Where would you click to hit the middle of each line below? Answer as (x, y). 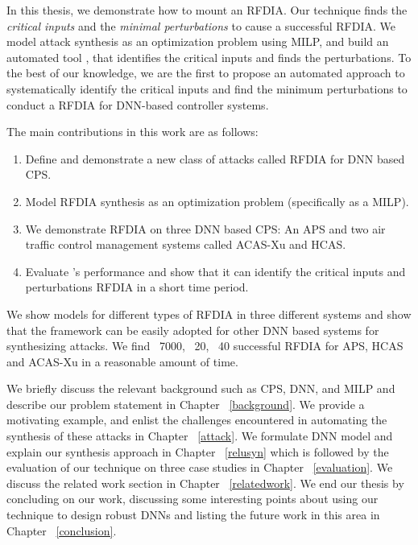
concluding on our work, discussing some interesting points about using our (192, 499)
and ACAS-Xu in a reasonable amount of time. (122, 361)
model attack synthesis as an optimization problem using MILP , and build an (198, 41)
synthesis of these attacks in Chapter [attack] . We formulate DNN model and (200, 436)
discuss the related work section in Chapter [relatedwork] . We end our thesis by (205, 483)
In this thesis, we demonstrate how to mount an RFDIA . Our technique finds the (207, 10)
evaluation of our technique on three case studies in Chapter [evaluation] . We (200, 467)
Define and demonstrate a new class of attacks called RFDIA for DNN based (215, 158)
